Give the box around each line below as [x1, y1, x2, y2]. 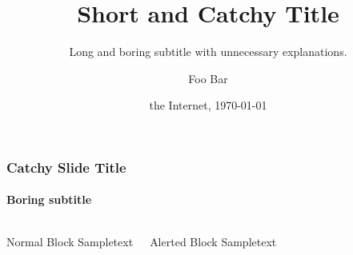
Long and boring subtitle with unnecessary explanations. [69, 43, 347, 60]
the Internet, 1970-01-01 [149, 97, 267, 114]
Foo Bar [188, 70, 228, 86]
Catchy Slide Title [6, 157, 126, 177]
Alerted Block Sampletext [150, 233, 277, 249]
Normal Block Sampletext [6, 233, 134, 249]
